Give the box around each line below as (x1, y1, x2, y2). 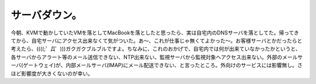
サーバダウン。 (11, 9, 83, 22)
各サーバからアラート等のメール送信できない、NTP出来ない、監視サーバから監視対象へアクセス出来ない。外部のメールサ (11, 53, 303, 61)
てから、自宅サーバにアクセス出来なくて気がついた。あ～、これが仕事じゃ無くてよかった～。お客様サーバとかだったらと (11, 37, 303, 44)
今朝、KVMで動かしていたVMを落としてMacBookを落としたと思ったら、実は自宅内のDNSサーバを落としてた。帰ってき (11, 29, 300, 36)
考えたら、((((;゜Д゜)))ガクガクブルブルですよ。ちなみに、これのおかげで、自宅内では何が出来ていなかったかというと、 (11, 45, 301, 52)
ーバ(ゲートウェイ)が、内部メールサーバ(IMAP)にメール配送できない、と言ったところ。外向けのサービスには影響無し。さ (11, 62, 303, 69)
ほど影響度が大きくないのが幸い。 (11, 70, 93, 77)
